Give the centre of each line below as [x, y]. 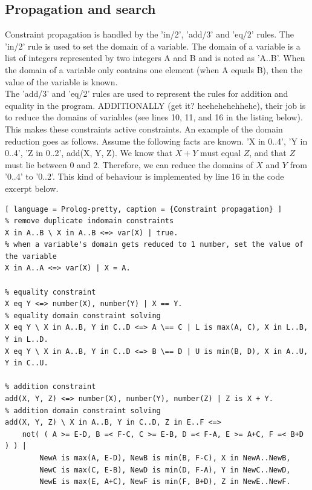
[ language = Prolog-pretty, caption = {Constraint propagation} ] [144, 209]
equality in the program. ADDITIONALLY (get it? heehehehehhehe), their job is [155, 105]
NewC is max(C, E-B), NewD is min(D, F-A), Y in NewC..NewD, [165, 470]
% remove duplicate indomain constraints [89, 221]
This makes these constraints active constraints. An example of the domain [144, 129]
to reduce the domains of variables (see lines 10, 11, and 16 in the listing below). [154, 117]
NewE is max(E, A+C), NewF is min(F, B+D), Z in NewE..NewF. [165, 482]
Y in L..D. [27, 340]
